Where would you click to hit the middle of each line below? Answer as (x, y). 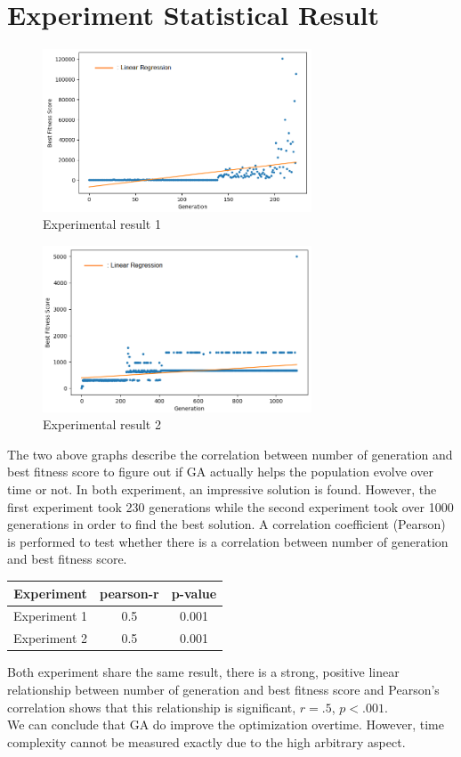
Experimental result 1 (102, 224)
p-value (194, 593)
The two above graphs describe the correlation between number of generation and (230, 454)
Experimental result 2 (102, 424)
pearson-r (129, 593)
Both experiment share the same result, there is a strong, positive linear (203, 672)
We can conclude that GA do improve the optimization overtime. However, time (226, 724)
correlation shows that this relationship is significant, (152, 707)
